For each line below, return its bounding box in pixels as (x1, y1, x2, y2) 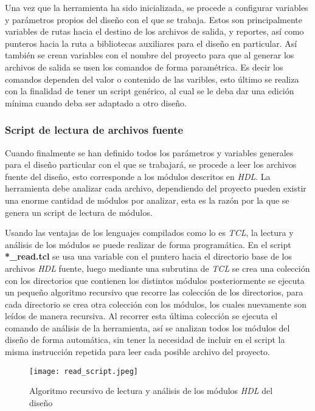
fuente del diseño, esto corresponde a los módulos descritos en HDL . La (5, 170, 271, 182)
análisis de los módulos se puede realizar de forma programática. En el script (5, 238, 291, 250)
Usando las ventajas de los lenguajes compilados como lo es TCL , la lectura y (5, 226, 294, 239)
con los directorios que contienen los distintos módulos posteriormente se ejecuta (5, 274, 305, 286)
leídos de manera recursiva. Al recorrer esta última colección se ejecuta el (5, 309, 278, 322)
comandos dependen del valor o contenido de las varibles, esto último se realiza (5, 72, 299, 85)
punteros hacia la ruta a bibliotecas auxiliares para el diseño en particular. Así (5, 36, 297, 49)
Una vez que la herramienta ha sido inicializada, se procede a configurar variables (5, 1, 308, 13)
